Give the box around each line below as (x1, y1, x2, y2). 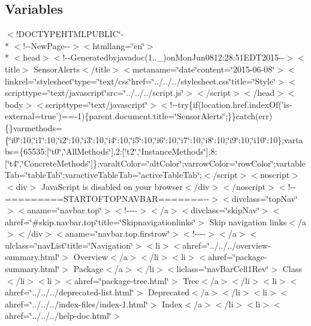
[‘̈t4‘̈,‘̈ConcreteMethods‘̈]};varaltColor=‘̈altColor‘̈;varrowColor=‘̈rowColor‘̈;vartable (5, 156, 306, 169)
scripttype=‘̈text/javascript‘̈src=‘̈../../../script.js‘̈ (5, 86, 184, 99)
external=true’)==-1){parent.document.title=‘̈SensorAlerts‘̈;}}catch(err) (5, 110, 273, 122)
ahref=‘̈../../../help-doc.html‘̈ (5, 309, 111, 322)
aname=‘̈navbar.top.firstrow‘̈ (65, 227, 170, 240)
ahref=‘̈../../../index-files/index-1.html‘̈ (5, 297, 148, 310)
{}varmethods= (5, 121, 62, 134)
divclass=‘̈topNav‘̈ (231, 192, 298, 204)
